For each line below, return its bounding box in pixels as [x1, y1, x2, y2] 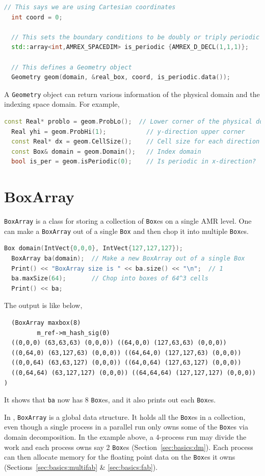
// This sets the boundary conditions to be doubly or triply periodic [11, 33, 260, 41]
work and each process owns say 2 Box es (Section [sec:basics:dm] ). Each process [4, 441, 253, 452]
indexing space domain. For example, [4, 99, 120, 109]
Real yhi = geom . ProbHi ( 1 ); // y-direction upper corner [11, 128, 245, 135]
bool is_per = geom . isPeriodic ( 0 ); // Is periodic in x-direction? [11, 158, 256, 165]
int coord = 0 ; [11, 13, 63, 21]
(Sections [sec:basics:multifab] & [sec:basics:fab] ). [4, 462, 158, 472]
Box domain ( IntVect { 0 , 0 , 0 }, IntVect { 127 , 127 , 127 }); [4, 245, 183, 252]
